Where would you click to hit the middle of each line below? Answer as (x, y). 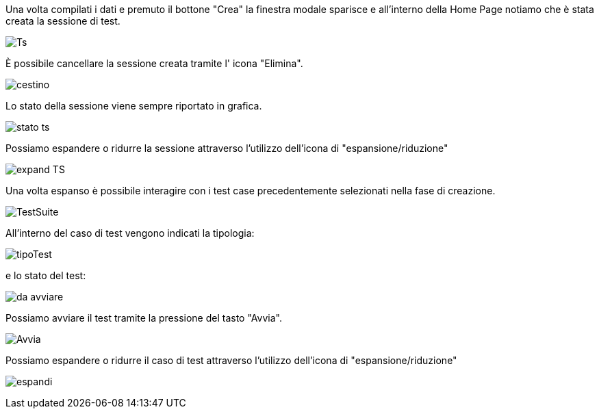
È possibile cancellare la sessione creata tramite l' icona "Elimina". (154, 63)
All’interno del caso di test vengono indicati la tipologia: (130, 233)
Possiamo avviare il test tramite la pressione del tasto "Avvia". (144, 318)
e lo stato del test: (46, 275)
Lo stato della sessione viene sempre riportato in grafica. (134, 106)
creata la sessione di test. (63, 21)
